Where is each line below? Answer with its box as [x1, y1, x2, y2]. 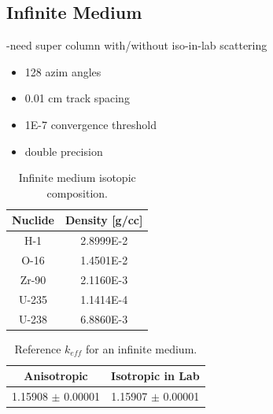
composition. [46, 184, 108, 201]
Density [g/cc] [65, 212, 143, 228]
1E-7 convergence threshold [24, 116, 157, 132]
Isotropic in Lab [111, 368, 200, 384]
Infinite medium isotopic [18, 169, 136, 186]
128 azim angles [24, 63, 101, 79]
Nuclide [12, 212, 54, 228]
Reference [14, 340, 61, 357]
